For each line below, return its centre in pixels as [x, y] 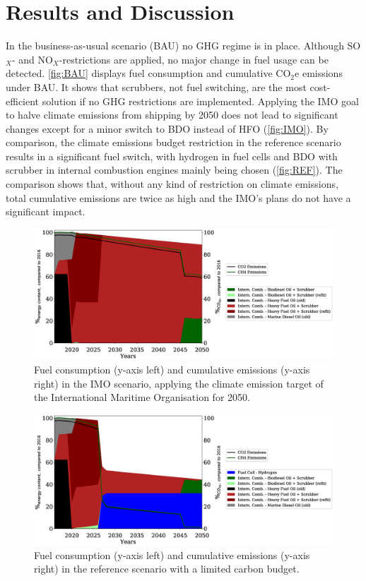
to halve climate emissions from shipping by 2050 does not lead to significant [172, 115]
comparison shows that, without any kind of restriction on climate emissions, [172, 184]
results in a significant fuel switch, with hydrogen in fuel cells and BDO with [172, 156]
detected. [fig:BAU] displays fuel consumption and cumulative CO [148, 73]
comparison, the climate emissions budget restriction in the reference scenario [173, 142]
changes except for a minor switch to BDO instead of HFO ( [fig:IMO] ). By [167, 128]
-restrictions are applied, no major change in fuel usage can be [194, 59]
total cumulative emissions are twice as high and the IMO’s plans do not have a [178, 197]
